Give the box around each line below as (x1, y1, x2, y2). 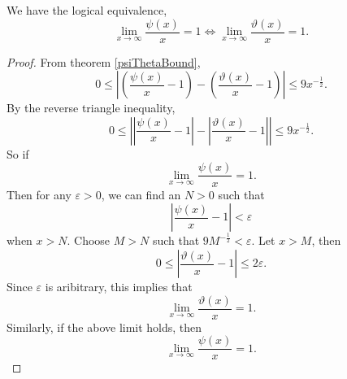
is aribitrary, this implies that (45, 278, 193, 295)
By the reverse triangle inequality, (7, 99, 176, 116)
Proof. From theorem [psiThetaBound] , (7, 53, 201, 70)
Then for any (7, 185, 72, 203)
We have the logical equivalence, (7, 2, 167, 18)
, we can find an (101, 185, 181, 203)
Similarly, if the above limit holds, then (7, 318, 202, 335)
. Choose (67, 232, 111, 249)
